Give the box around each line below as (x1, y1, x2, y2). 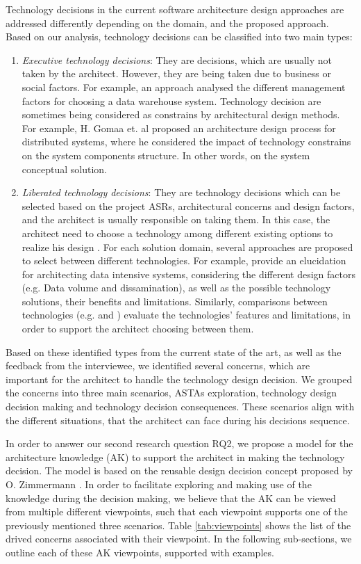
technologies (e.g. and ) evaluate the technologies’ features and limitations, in (22, 307, 351, 322)
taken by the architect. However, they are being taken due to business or (22, 66, 332, 81)
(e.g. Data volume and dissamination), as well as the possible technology (22, 280, 331, 295)
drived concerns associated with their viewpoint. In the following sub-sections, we (6, 531, 352, 546)
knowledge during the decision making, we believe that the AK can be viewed (6, 490, 336, 505)
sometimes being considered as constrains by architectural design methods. (22, 107, 340, 122)
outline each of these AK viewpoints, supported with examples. (6, 545, 274, 559)
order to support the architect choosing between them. (22, 321, 254, 336)
